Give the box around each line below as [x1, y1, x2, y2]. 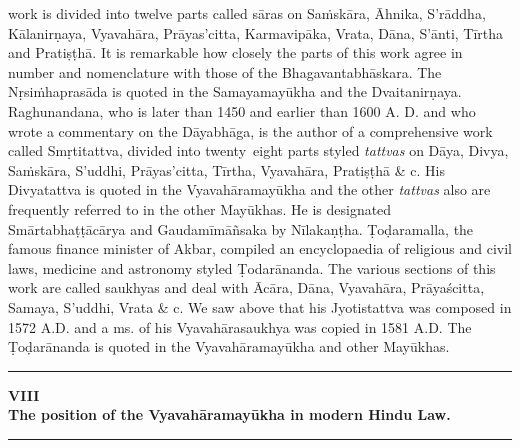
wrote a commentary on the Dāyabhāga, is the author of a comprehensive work [8, 120, 493, 141]
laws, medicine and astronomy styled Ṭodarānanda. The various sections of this [8, 257, 496, 278]
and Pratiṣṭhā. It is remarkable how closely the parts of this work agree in [8, 42, 463, 63]
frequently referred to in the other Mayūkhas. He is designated [8, 198, 392, 219]
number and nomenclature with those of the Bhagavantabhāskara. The [8, 61, 442, 82]
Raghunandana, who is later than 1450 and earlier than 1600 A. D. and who [8, 100, 476, 121]
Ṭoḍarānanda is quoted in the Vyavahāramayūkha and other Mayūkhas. [8, 336, 450, 357]
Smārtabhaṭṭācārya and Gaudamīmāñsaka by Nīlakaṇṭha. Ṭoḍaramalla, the [8, 218, 474, 239]
